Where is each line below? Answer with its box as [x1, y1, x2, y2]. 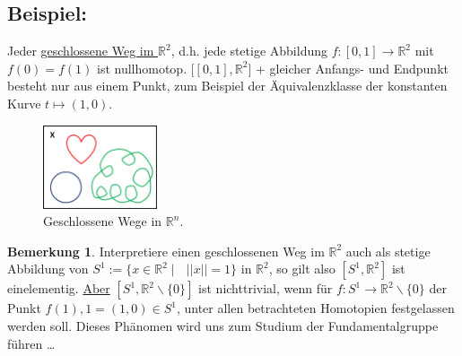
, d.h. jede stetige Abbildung [170, 41, 327, 60]
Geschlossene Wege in [43, 212, 162, 230]
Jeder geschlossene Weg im [7, 41, 154, 60]
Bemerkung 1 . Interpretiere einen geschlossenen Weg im [7, 241, 325, 260]
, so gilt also [268, 259, 336, 278]
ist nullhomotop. [97, 58, 187, 77]
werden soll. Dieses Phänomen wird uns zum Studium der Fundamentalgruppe [7, 316, 439, 334]
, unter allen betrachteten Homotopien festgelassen [176, 299, 455, 317]
